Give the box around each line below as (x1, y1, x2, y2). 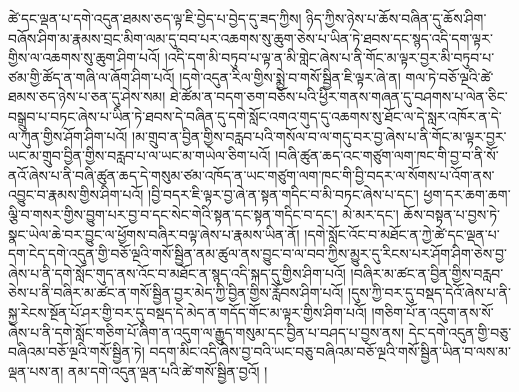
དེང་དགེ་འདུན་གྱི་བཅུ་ (408, 321, 512, 342)
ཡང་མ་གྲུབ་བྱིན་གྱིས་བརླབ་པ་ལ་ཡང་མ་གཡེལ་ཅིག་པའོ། (8, 145, 271, 166)
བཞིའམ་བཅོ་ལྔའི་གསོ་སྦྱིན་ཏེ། (8, 341, 145, 362)
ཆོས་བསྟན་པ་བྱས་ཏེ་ (403, 203, 501, 224)
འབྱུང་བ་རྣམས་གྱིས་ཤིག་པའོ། (8, 184, 144, 205)
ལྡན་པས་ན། (8, 360, 64, 381)
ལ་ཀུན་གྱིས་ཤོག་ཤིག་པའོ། (8, 125, 128, 146)
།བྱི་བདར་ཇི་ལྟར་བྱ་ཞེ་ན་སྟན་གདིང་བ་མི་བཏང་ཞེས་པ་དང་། (148, 184, 419, 205)
